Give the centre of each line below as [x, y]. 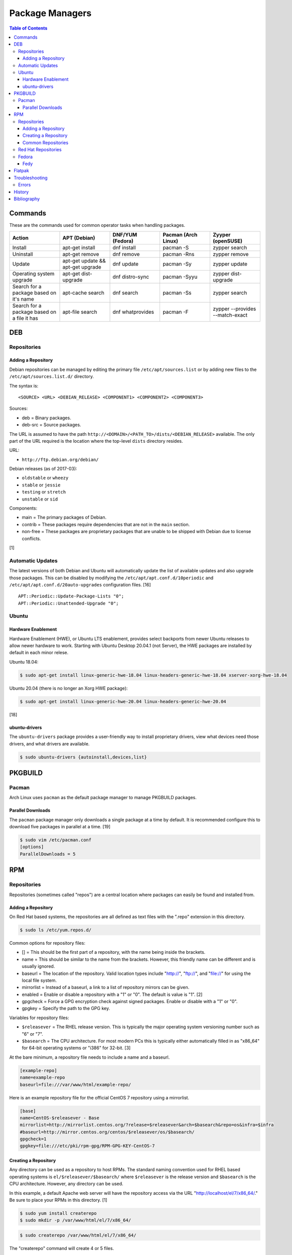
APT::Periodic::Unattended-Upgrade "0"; [68, 603]
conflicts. [31, 538]
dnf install [124, 247]
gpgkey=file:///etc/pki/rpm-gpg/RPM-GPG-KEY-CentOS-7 [87, 1146]
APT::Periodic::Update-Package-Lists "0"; [71, 596]
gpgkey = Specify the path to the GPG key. [66, 1009]
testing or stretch [44, 492]
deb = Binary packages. [46, 418]
